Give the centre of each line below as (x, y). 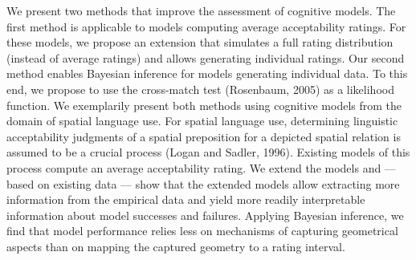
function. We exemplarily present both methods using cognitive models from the (204, 105)
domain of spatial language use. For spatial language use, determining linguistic (202, 121)
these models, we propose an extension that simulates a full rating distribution (200, 42)
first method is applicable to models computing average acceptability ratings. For (206, 26)
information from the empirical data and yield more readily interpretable (186, 199)
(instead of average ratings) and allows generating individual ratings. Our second (206, 57)
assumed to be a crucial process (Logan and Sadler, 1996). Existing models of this (208, 152)
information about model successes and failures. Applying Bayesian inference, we (205, 215)
